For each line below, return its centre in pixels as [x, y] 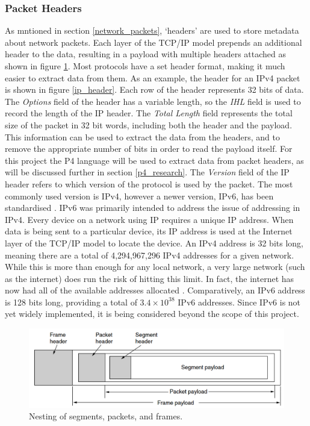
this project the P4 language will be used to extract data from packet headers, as [154, 160]
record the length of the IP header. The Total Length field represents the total [149, 113]
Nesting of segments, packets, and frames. [106, 416]
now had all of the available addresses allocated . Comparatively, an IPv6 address [155, 290]
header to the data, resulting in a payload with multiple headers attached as [146, 54]
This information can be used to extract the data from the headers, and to [142, 136]
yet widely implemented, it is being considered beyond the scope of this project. [152, 314]
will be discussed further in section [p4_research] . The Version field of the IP [147, 172]
